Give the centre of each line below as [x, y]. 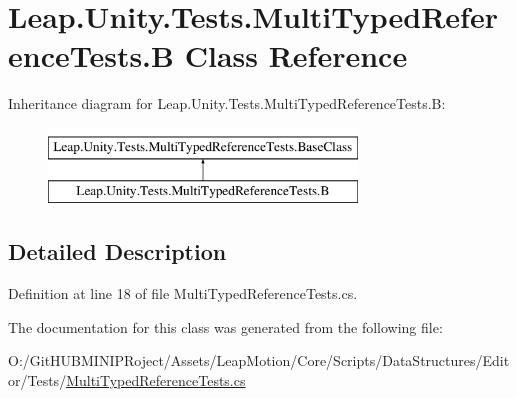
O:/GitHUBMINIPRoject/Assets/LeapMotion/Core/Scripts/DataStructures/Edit [259, 360]
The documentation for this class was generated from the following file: [225, 326]
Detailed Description [117, 251]
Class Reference [296, 55]
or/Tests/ [37, 380]
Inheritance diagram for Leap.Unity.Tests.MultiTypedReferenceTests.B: [227, 103]
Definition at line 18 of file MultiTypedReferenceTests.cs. [183, 293]
